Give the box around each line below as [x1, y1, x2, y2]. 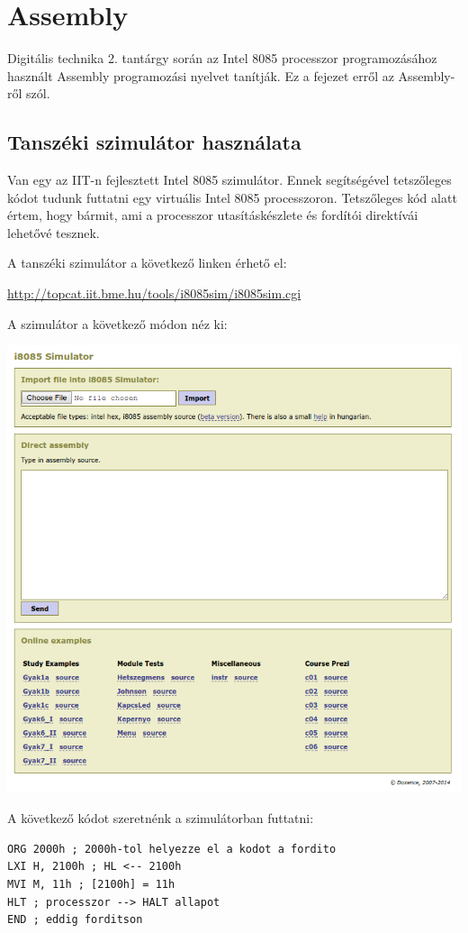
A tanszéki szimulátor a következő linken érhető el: [7, 253, 287, 272]
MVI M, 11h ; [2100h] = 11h [7, 877, 175, 891]
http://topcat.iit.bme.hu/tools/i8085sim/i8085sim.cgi [7, 284, 301, 303]
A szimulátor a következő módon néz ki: [7, 314, 228, 333]
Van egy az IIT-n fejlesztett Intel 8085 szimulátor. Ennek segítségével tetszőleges [7, 170, 452, 189]
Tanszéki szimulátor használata [7, 128, 301, 156]
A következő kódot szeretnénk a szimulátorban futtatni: [7, 809, 314, 828]
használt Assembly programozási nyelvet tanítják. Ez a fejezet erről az [7, 66, 394, 85]
